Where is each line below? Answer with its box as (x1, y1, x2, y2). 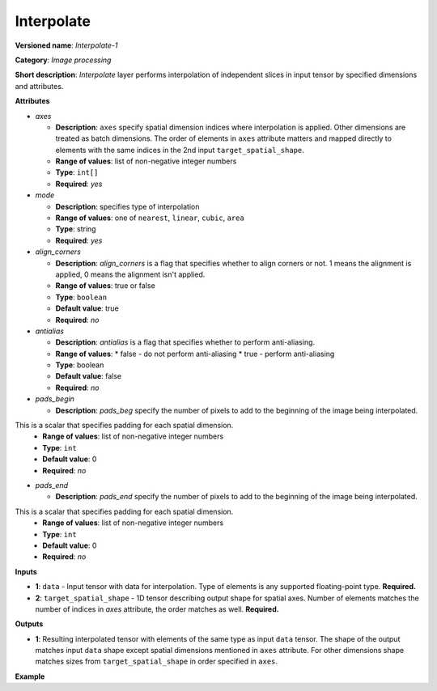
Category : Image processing (15, 55, 112, 65)
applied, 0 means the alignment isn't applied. (55, 269, 206, 279)
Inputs (15, 566, 38, 576)
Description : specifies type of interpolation (55, 201, 200, 211)
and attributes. (15, 81, 64, 91)
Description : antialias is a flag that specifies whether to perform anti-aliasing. (55, 337, 316, 347)
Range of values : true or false (55, 281, 155, 290)
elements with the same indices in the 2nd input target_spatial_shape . (55, 145, 305, 155)
